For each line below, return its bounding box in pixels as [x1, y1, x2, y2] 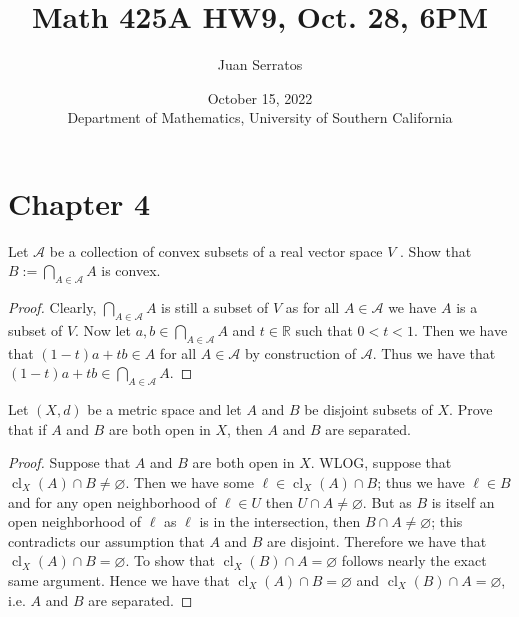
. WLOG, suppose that [310, 452, 452, 473]
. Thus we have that [372, 342, 496, 363]
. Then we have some [125, 472, 254, 492]
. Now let [75, 320, 132, 341]
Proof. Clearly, [8, 297, 97, 318]
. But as [362, 491, 412, 512]
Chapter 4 [8, 182, 151, 223]
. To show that [125, 550, 216, 571]
